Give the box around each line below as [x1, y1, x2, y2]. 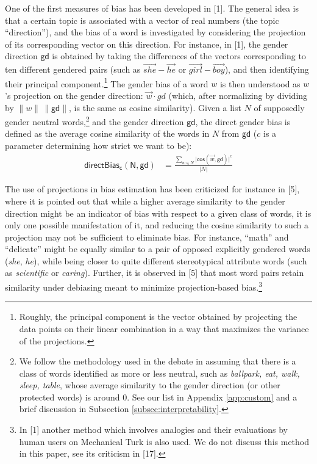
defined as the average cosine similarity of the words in [5, 127, 210, 140]
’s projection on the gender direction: [5, 89, 143, 102]
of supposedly [254, 101, 305, 114]
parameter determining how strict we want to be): [5, 139, 192, 152]
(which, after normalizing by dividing [168, 89, 308, 102]
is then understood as [219, 77, 301, 90]
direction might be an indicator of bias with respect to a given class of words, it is [5, 206, 312, 219]
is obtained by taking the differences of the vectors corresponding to [52, 49, 306, 62]
